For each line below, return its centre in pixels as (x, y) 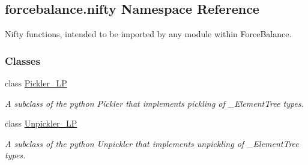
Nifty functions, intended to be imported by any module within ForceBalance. (148, 34)
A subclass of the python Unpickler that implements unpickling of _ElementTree (152, 143)
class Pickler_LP (36, 83)
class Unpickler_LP (41, 123)
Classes (23, 60)
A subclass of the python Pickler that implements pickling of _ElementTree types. (154, 103)
